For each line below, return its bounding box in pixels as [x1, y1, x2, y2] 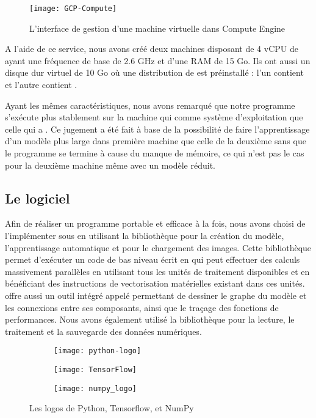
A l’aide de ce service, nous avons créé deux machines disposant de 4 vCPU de [5, 42, 298, 55]
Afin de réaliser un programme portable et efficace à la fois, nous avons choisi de [5, 217, 306, 230]
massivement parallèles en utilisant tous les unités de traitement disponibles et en [5, 265, 310, 277]
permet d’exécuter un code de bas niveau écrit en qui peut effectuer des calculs [5, 253, 300, 266]
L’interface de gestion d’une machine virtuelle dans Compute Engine [29, 21, 285, 34]
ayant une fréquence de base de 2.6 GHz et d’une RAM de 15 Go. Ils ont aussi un [5, 54, 311, 67]
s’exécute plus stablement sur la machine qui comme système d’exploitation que [5, 111, 303, 123]
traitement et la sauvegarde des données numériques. [5, 324, 202, 337]
